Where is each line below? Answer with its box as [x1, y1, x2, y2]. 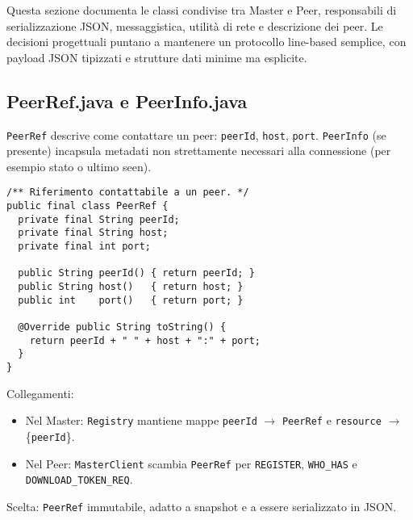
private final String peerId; [18, 213, 180, 225]
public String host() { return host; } [18, 281, 244, 293]
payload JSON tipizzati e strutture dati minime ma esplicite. [6, 48, 307, 65]
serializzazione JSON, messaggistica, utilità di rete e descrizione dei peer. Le [6, 17, 383, 34]
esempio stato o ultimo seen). [6, 157, 152, 174]
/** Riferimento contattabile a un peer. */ [6, 187, 249, 199]
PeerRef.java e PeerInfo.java [6, 88, 248, 113]
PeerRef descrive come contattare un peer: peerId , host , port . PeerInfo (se [6, 126, 386, 143]
